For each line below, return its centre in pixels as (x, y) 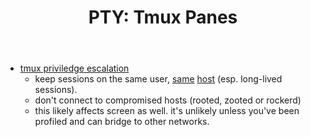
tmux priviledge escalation (74, 68)
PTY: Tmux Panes (163, 17)
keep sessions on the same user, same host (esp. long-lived (158, 79)
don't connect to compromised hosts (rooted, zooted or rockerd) (168, 100)
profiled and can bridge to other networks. (122, 122)
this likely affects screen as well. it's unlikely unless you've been (167, 111)
